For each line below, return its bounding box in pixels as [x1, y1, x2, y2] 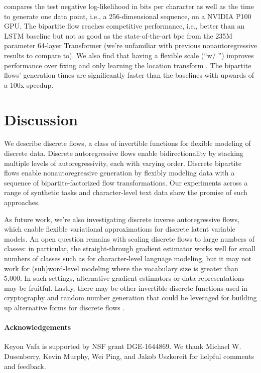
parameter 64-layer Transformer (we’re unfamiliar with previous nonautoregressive [4, 40, 257, 51]
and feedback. [4, 360, 46, 371]
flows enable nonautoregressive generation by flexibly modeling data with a [4, 167, 235, 178]
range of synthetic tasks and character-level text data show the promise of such [4, 187, 247, 198]
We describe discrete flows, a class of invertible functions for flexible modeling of [4, 138, 251, 148]
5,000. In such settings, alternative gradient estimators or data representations [4, 273, 245, 283]
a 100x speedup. [4, 79, 54, 90]
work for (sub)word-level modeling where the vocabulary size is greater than [4, 263, 238, 273]
